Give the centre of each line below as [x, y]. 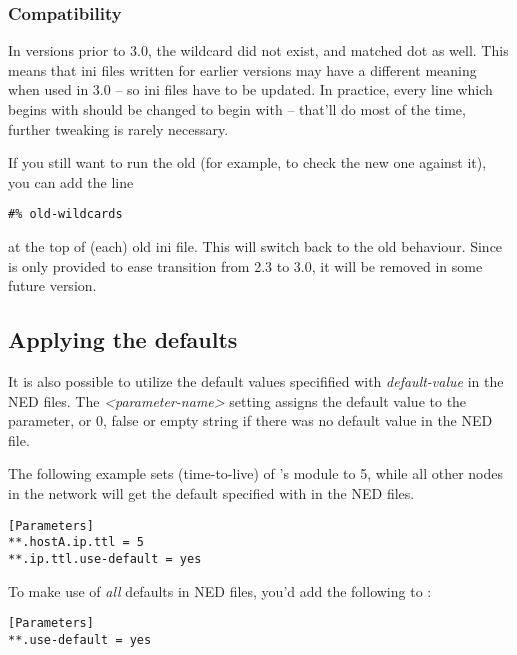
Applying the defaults [123, 339]
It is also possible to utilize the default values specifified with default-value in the [256, 381]
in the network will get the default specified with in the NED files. [211, 492]
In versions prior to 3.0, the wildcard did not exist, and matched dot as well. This [258, 50]
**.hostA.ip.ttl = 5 [76, 542]
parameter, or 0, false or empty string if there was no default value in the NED [250, 420]
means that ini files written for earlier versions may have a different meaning [242, 69]
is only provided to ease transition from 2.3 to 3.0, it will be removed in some [245, 265]
